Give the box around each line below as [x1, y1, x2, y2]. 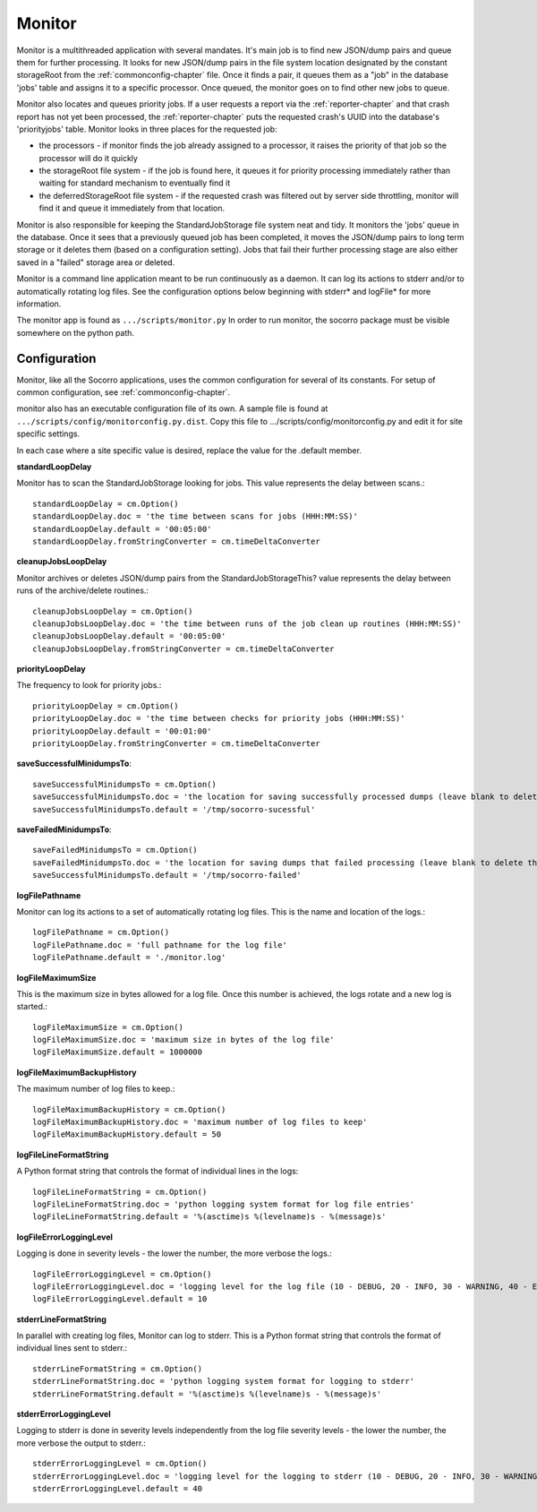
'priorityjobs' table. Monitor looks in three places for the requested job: [16, 124, 277, 134]
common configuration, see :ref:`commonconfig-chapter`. [16, 387, 230, 398]
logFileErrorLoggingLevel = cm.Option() [32, 1268, 212, 1279]
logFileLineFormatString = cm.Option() [32, 1187, 208, 1197]
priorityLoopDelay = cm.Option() [32, 700, 179, 711]
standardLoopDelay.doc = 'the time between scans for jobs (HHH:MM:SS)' [32, 511, 358, 521]
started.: [16, 1001, 48, 1012]
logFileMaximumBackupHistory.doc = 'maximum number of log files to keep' [32, 1117, 368, 1128]
